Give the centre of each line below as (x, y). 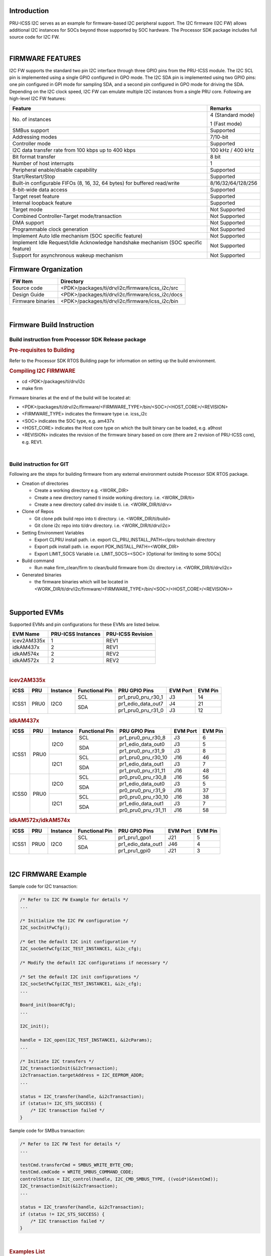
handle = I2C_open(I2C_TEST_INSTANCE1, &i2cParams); (86, 1040)
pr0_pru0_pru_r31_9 (142, 790)
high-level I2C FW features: (38, 98)
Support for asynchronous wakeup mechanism (67, 255)
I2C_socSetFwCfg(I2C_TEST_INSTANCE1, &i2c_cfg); (81, 984)
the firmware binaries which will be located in (81, 582)
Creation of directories (45, 483)
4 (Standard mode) (232, 115)
